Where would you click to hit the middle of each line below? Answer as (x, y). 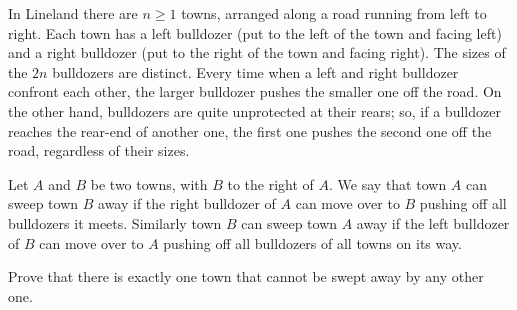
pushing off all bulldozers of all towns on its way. (312, 242)
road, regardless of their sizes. (99, 150)
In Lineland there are (73, 13)
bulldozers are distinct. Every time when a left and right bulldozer (255, 71)
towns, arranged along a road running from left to (334, 13)
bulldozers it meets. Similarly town (115, 222)
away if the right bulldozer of (187, 203)
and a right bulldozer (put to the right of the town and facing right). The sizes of (257, 52)
